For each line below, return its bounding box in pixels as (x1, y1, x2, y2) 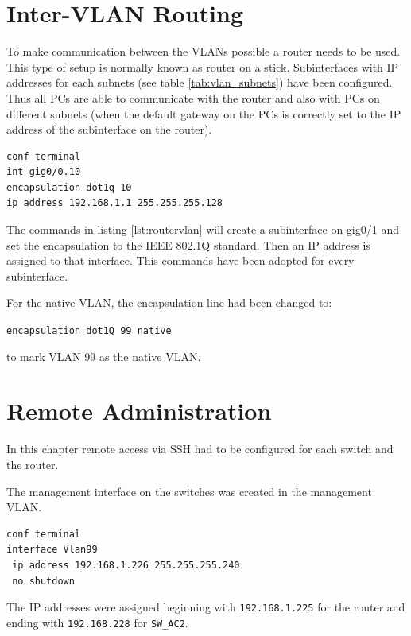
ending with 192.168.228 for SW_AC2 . (6, 614, 188, 630)
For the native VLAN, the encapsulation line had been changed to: (6, 294, 332, 311)
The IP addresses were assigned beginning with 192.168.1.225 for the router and (6, 599, 405, 615)
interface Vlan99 (6, 544, 98, 556)
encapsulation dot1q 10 (6, 181, 132, 193)
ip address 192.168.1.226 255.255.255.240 (12, 559, 240, 571)
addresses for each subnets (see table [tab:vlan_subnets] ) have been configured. (6, 74, 393, 91)
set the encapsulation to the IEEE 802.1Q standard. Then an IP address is (6, 236, 370, 253)
